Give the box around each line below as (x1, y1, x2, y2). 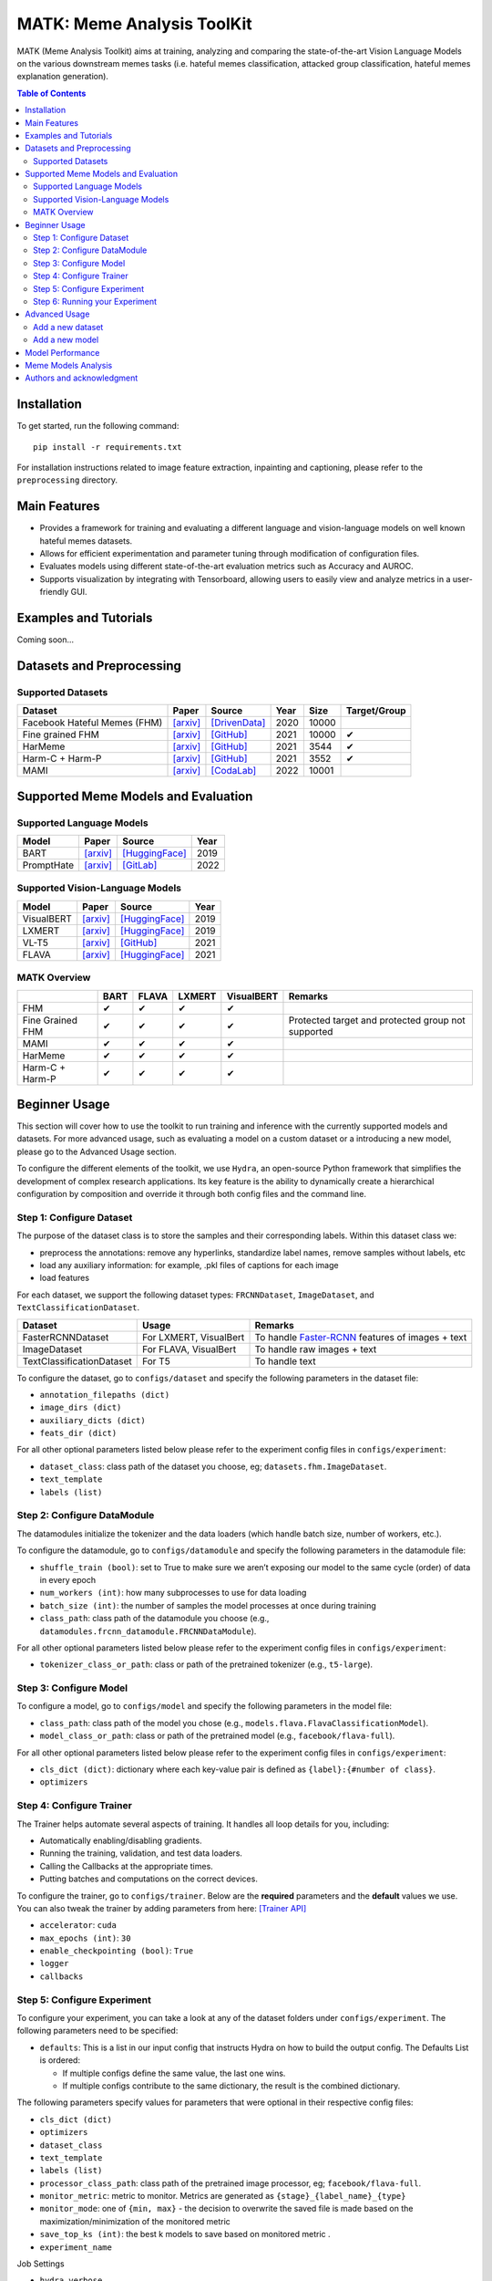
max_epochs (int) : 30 (39, 1932, 131, 1943)
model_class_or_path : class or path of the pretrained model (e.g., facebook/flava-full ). (39, 1730, 395, 1742)
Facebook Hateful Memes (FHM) (22, 716, 163, 729)
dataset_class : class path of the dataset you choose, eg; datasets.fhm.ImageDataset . (39, 1461, 387, 1472)
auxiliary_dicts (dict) (39, 1415, 146, 1425)
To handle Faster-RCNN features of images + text (254, 1330, 467, 1343)
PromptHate (22, 859, 75, 871)
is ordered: (39, 2055, 81, 2066)
